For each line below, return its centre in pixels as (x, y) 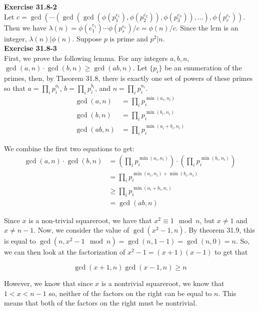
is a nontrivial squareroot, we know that (163, 283)
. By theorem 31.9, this (219, 230)
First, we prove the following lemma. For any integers (86, 58)
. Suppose (87, 38)
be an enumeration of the (203, 68)
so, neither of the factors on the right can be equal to (130, 293)
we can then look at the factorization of (65, 252)
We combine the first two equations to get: (69, 148)
